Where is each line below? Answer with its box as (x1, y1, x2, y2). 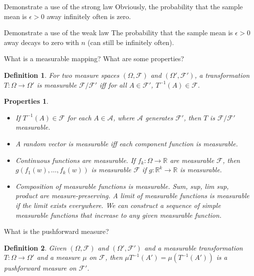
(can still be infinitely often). (88, 37, 174, 47)
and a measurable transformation (144, 242, 243, 253)
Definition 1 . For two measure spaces (4, 69, 119, 80)
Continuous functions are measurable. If (15, 155, 136, 165)
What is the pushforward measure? (4, 226, 109, 236)
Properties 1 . (4, 96, 48, 106)
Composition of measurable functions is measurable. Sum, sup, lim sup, (15, 181, 229, 191)
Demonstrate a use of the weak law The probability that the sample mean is (4, 27, 233, 38)
